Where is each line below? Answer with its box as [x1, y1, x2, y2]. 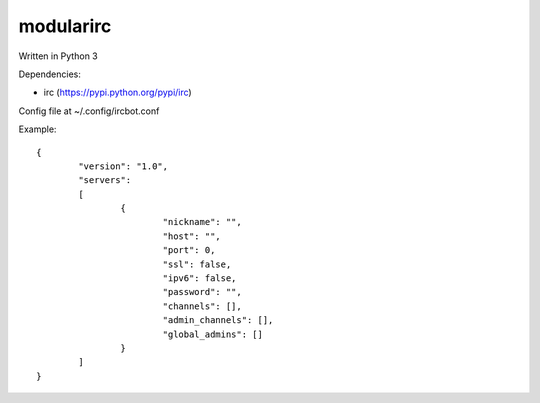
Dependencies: [18, 68, 82, 80]
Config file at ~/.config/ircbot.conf [18, 105, 160, 117]
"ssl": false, [162, 258, 232, 270]
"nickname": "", [162, 216, 242, 228]
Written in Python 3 [18, 50, 99, 62]
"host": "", [162, 230, 222, 242]
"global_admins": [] [162, 328, 264, 340]
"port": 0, [162, 245, 216, 256]
